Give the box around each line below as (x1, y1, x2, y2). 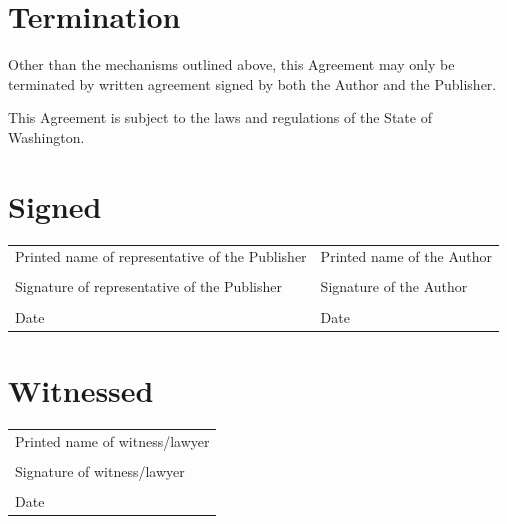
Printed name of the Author (320, 246, 493, 267)
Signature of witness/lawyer (15, 460, 185, 481)
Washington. (8, 126, 85, 147)
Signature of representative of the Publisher (15, 276, 282, 297)
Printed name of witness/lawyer (15, 430, 210, 451)
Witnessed (8, 369, 154, 410)
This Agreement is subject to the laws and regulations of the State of (8, 107, 432, 128)
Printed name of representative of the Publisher (15, 246, 307, 267)
